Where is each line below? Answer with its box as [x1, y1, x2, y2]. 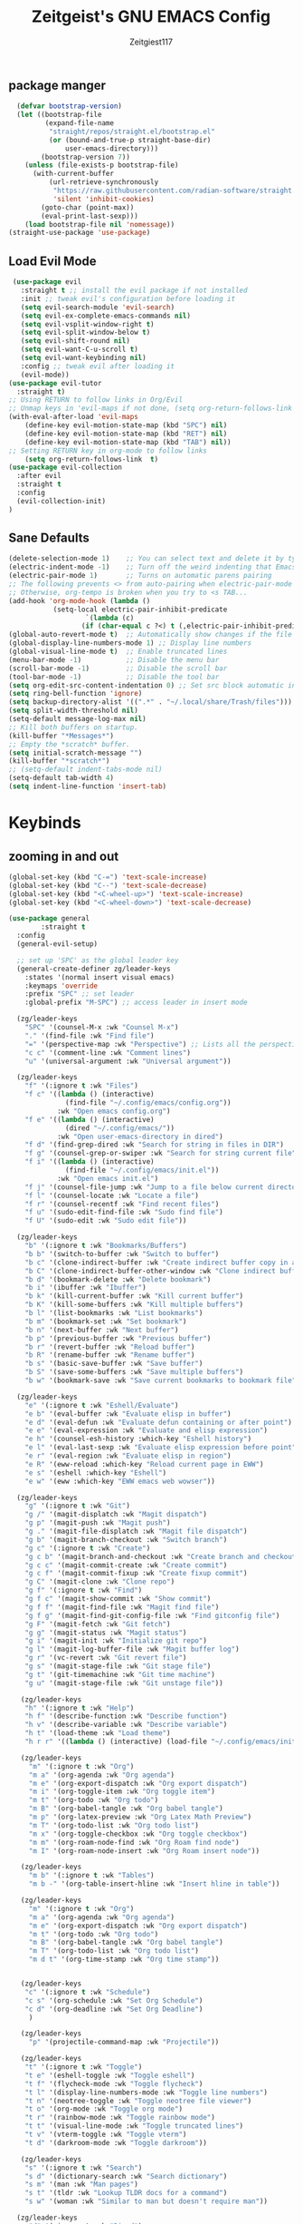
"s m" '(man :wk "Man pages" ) [24, 2180, 139, 2190]
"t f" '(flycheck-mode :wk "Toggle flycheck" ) [24, 2079, 204, 2088]
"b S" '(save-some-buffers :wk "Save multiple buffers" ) [24, 1368, 244, 1377]
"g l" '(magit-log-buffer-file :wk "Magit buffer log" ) [24, 1644, 241, 1654]
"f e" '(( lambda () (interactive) [24, 1115, 155, 1124]
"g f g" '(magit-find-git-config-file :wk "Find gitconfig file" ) [24, 1611, 280, 1620]
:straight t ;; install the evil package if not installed [20, 286, 248, 296]
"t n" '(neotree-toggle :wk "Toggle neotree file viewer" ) [24, 2096, 252, 2105]
